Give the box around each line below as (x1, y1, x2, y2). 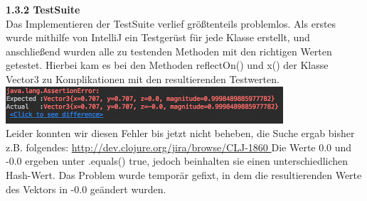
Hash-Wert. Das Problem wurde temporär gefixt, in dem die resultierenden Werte (6, 167, 362, 182)
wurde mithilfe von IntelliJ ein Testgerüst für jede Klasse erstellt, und (6, 30, 310, 45)
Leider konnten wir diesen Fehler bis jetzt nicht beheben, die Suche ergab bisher (6, 126, 355, 141)
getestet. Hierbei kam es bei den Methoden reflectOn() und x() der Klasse (6, 58, 329, 72)
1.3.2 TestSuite (6, 2, 80, 16)
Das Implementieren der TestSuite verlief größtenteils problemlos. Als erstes (6, 16, 336, 31)
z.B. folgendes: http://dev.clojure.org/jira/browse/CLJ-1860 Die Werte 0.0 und (6, 139, 352, 154)
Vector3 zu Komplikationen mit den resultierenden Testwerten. (6, 71, 280, 86)
